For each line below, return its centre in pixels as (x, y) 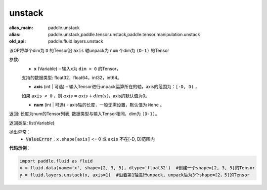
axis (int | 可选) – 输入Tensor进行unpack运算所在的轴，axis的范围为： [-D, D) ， (117, 87)
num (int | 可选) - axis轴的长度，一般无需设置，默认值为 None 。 (99, 105)
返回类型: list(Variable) (32, 123)
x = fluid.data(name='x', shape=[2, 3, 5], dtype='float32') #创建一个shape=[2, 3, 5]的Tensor (137, 168)
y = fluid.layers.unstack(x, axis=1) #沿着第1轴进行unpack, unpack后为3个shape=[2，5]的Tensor (134, 175)
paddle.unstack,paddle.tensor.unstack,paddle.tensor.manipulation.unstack (124, 34)
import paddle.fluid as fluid (56, 161)
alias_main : (21, 28)
